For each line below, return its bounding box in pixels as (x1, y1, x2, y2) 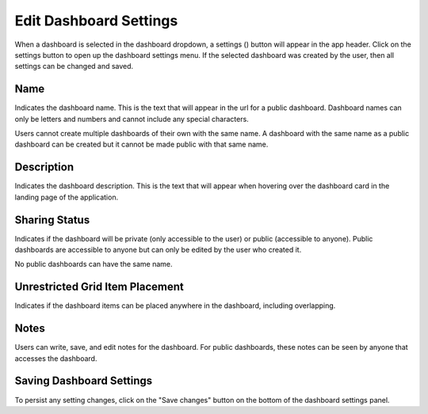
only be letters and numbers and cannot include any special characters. (14, 114, 249, 123)
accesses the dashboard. (14, 353, 97, 363)
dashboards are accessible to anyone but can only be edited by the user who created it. (14, 245, 302, 254)
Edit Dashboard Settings (14, 12, 178, 29)
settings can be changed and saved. (14, 62, 134, 71)
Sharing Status (14, 213, 90, 226)
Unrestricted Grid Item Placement (14, 280, 184, 294)
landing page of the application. (14, 192, 119, 202)
